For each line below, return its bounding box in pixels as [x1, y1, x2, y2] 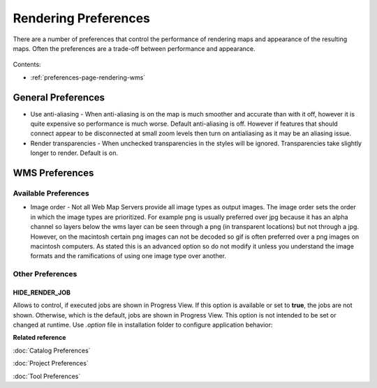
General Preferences [13, 91, 105, 103]
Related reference [13, 334, 66, 342]
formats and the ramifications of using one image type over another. [30, 252, 227, 260]
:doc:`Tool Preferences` [13, 372, 81, 380]
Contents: [13, 60, 41, 69]
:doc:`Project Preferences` [13, 359, 89, 368]
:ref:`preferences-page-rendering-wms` [30, 73, 146, 82]
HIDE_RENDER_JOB [13, 288, 71, 297]
